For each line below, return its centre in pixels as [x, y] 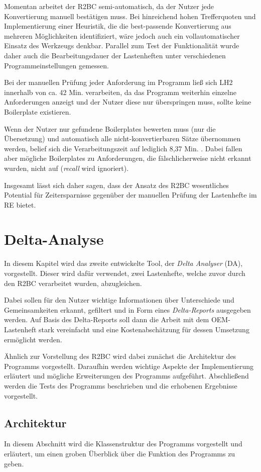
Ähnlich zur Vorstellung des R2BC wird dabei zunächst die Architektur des [120, 356]
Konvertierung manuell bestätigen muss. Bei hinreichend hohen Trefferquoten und [130, 16]
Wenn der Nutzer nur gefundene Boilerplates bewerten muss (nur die [110, 128]
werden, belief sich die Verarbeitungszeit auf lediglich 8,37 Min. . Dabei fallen [123, 148]
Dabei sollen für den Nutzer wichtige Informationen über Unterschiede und [119, 300]
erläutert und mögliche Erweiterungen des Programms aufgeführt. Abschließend [126, 376]
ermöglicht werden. [33, 339]
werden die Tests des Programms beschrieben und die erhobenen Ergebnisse [121, 385]
